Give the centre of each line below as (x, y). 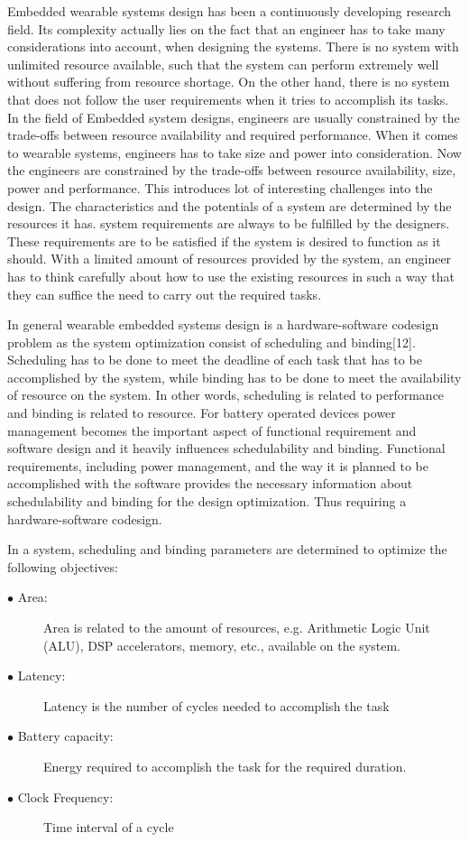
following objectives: (63, 566)
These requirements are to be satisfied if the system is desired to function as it (224, 241)
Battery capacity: (65, 736)
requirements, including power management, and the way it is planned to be (218, 465)
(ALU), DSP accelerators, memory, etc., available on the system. (222, 645)
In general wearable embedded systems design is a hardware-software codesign (223, 324)
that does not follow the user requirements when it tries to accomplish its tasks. (228, 99)
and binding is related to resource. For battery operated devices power (202, 413)
